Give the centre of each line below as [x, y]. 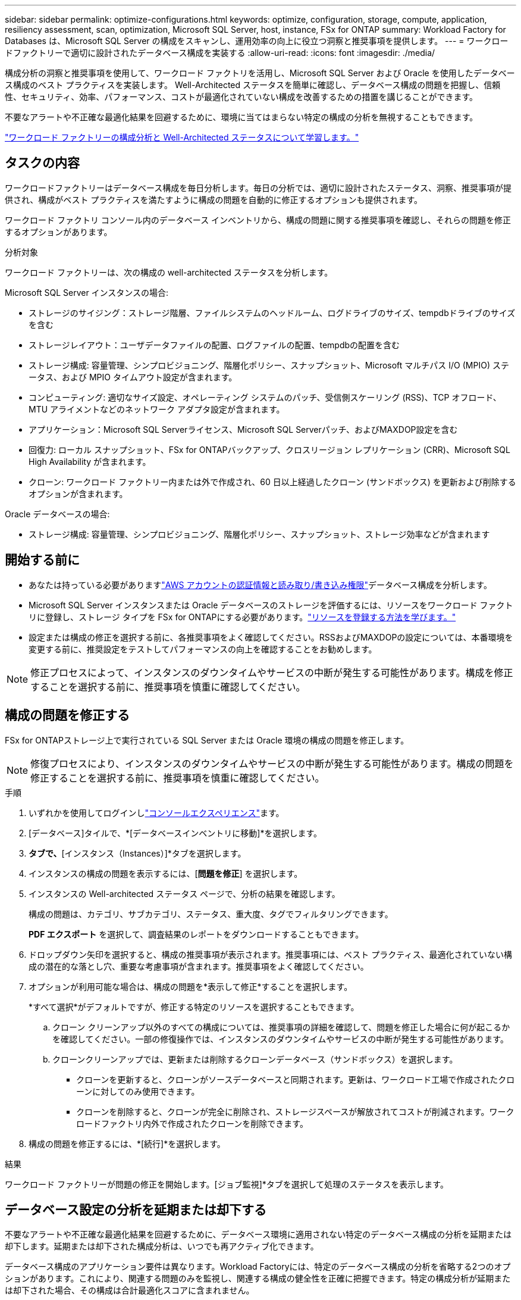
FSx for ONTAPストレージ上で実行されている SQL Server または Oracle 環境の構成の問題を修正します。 [207, 740]
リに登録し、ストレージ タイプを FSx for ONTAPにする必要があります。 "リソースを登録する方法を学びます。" [242, 617]
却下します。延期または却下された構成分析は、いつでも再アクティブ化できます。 [162, 1246]
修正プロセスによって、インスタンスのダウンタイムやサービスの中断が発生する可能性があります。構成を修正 [272, 672]
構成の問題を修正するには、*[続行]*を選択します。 [127, 1143]
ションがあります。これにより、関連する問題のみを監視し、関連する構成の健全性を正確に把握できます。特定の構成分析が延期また [258, 1279]
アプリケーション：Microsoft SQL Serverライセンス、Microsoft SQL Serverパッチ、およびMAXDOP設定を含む [243, 429]
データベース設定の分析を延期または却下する [136, 1210]
